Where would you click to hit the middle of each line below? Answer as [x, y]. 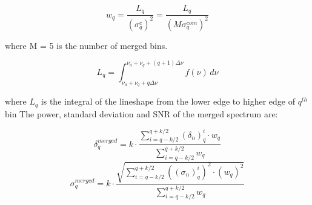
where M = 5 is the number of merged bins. [86, 45]
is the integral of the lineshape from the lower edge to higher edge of [168, 101]
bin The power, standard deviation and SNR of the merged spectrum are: [141, 113]
